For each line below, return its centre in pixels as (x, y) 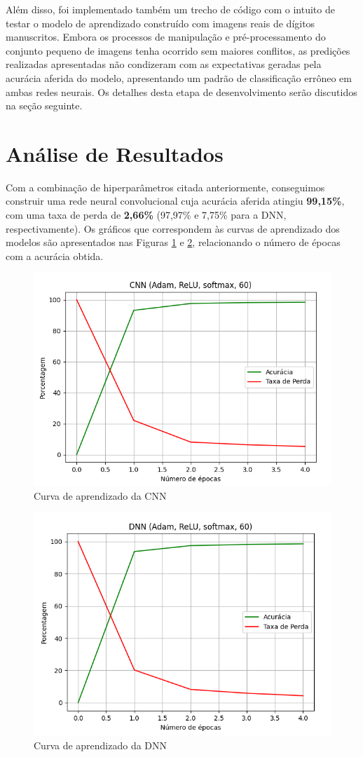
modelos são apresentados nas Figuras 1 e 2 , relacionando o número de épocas (173, 242)
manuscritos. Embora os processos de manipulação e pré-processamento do (166, 37)
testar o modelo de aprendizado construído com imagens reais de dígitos (160, 23)
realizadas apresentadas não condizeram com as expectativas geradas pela (164, 64)
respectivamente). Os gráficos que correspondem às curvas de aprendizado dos (173, 228)
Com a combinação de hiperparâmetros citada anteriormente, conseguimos (165, 187)
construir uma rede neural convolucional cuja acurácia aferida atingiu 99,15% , (175, 201)
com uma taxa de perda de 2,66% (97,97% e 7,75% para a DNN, (146, 215)
